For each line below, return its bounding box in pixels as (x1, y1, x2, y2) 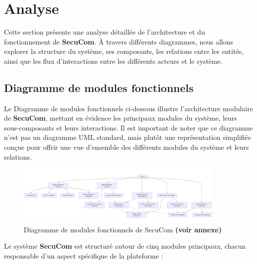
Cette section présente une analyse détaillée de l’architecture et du (4, 27, 205, 37)
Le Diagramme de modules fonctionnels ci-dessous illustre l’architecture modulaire (4, 103, 253, 113)
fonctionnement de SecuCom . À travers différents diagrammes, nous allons (4, 36, 233, 46)
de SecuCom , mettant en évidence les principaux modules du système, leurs (4, 113, 237, 123)
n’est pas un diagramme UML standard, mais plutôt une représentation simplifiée (4, 132, 251, 142)
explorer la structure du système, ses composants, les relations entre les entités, (4, 46, 244, 56)
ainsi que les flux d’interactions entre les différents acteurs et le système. (4, 55, 223, 66)
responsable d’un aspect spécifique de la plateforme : (4, 250, 163, 261)
